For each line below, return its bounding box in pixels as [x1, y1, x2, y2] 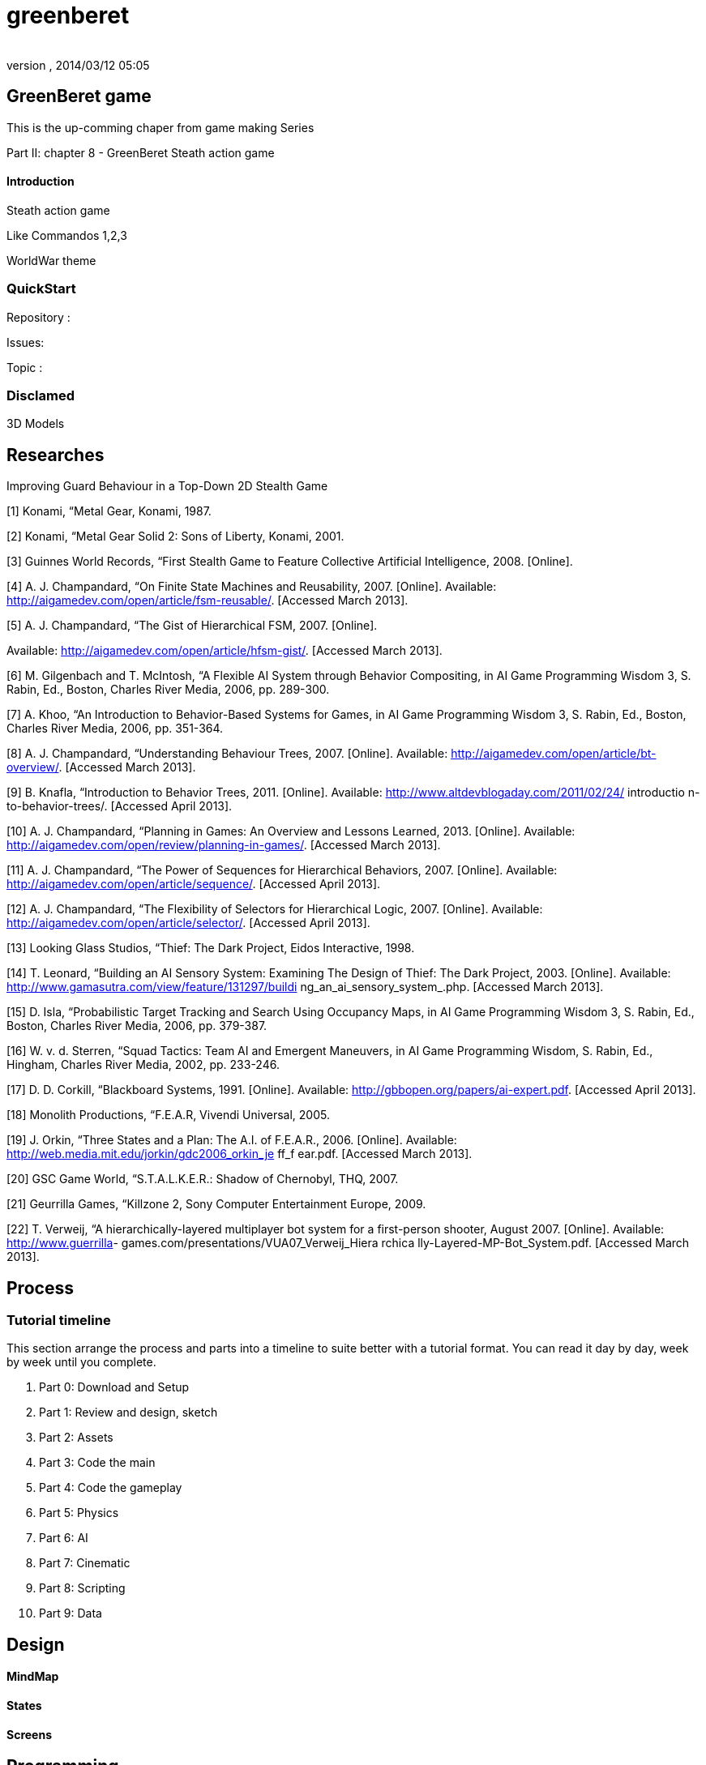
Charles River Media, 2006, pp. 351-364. [6, 721, 224, 736]
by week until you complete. [6, 1355, 156, 1370]
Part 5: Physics [39, 1506, 119, 1520]
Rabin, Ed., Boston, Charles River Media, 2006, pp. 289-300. [6, 682, 330, 697]
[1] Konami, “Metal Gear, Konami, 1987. [6, 504, 212, 519]
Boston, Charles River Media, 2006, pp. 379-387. [6, 1019, 267, 1033]
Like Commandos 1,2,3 [6, 228, 127, 242]
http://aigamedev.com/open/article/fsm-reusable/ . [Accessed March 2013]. [6, 593, 409, 608]
